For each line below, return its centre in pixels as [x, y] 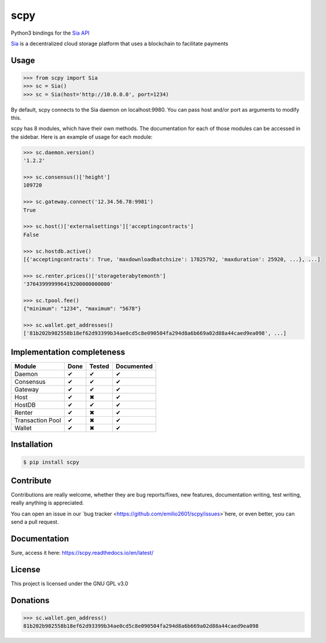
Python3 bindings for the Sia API [50, 33]
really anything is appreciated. [48, 503]
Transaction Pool [38, 420]
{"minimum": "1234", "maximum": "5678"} [82, 309]
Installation [32, 445]
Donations [30, 600]
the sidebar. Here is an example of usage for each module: [82, 137]
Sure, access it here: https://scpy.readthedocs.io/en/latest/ [82, 553]
